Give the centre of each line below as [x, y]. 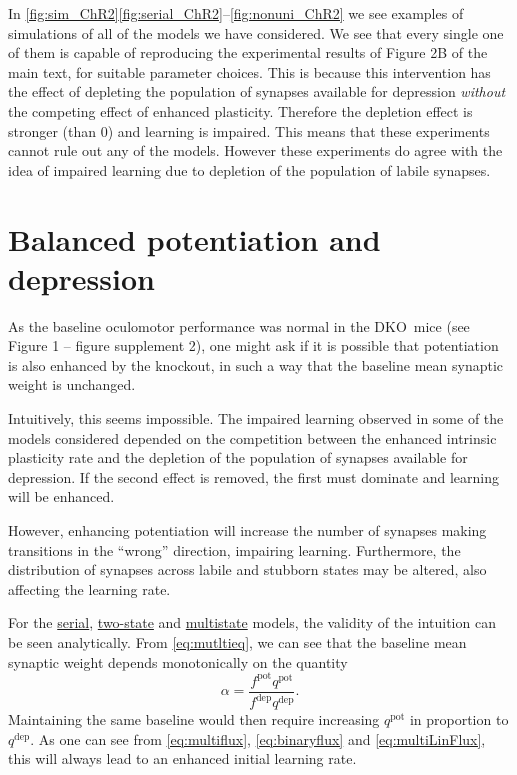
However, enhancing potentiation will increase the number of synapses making [247, 530]
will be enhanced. [61, 496]
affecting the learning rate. [89, 588]
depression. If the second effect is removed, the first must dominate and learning [253, 476]
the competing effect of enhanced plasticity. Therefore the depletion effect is [240, 110]
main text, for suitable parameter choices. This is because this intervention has [249, 71]
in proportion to [459, 719]
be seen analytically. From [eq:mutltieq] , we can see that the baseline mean [237, 641]
